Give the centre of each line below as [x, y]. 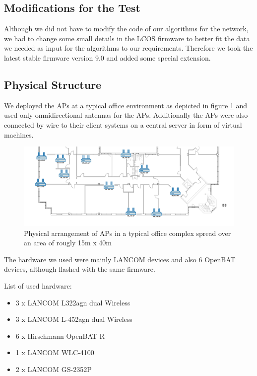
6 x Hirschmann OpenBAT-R [60, 336]
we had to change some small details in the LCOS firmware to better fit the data [127, 38]
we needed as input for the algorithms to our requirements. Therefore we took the [128, 48]
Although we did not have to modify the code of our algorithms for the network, [126, 29]
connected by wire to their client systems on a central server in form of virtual [123, 124]
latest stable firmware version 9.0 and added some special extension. [107, 57]
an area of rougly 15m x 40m [68, 243]
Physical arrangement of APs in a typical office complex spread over [128, 233]
